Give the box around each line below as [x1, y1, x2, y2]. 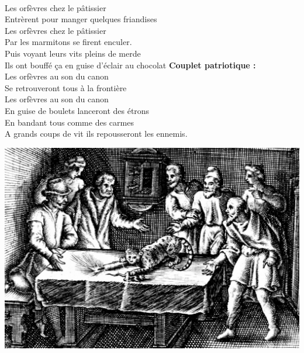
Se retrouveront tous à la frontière [5, 81, 127, 94]
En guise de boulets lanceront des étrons [5, 104, 150, 116]
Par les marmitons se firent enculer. [5, 36, 132, 48]
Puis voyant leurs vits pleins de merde [5, 47, 141, 59]
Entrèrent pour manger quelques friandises [5, 13, 157, 25]
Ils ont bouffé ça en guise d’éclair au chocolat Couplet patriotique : [5, 58, 256, 71]
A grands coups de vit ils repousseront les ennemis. [5, 127, 188, 140]
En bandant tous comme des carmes [5, 116, 134, 128]
